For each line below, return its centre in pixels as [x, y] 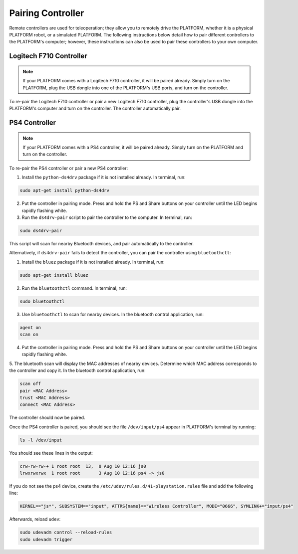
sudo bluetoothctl [42, 301]
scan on [29, 335]
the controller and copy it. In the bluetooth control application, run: [77, 370]
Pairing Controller [47, 13]
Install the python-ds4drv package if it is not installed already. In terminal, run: [104, 178]
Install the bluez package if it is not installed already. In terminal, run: [93, 262]
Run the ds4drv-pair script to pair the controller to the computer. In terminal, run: [107, 217]
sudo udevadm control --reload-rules [66, 533]
